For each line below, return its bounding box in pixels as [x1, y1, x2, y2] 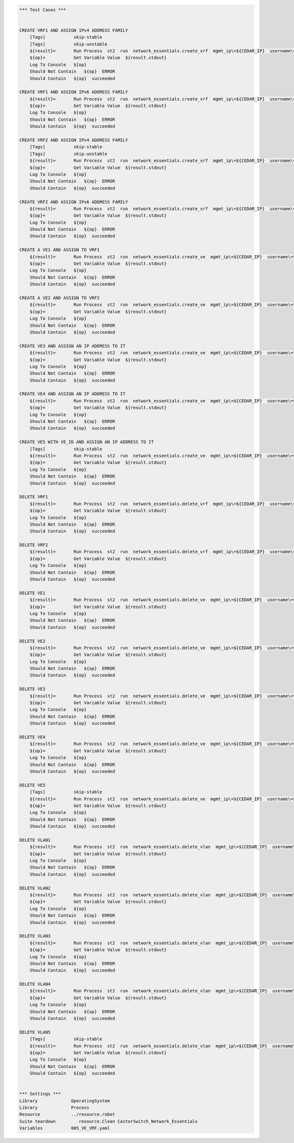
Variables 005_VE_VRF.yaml [19, 1125, 110, 1131]
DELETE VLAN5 [19, 1029, 51, 1035]
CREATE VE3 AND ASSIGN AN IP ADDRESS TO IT [19, 343, 126, 349]
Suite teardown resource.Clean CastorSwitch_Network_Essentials [19, 1118, 198, 1124]
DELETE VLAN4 [19, 981, 51, 987]
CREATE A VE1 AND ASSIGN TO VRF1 [19, 247, 100, 253]
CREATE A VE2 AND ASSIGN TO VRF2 [19, 295, 100, 301]
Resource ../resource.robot [19, 1112, 115, 1118]
